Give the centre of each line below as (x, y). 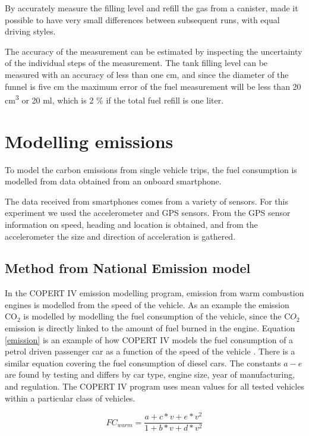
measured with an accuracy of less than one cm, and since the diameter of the (147, 74)
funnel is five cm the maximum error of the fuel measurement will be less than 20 (153, 86)
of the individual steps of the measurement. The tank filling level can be (136, 63)
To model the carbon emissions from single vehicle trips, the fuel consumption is (151, 169)
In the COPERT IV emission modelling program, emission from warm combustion (154, 293)
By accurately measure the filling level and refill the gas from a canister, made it (152, 8)
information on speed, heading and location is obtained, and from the (131, 224)
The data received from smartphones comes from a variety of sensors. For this (146, 201)
